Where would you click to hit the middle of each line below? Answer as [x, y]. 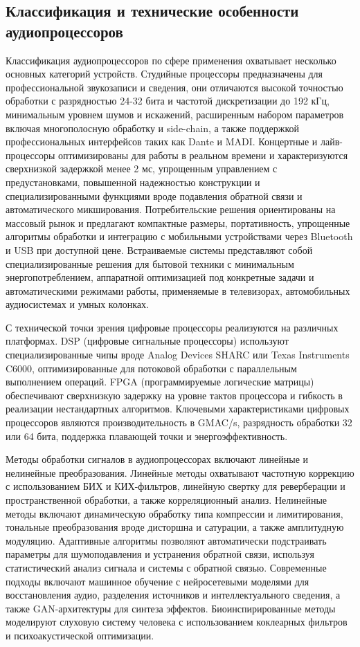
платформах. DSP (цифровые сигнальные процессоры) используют [147, 341]
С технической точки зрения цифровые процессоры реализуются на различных [172, 327]
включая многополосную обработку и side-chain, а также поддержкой [152, 128]
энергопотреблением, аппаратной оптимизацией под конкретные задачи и [160, 277]
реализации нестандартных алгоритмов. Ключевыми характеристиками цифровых [178, 409]
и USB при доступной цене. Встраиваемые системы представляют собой [159, 249]
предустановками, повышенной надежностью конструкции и [133, 182]
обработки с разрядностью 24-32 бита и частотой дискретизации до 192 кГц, [168, 101]
